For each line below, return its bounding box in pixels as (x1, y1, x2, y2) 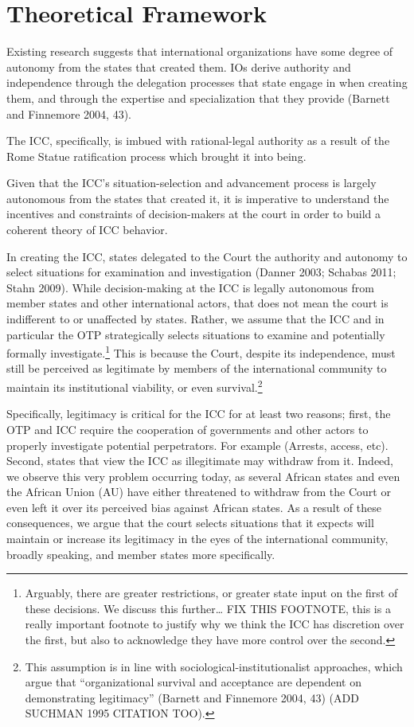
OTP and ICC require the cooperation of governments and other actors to (6, 420, 369, 437)
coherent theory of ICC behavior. (6, 221, 168, 238)
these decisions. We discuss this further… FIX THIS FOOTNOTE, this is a (25, 600, 391, 616)
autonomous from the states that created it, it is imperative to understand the (6, 190, 389, 206)
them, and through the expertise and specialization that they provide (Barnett (6, 89, 390, 106)
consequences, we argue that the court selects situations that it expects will (6, 514, 374, 531)
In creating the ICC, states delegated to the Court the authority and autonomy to (6, 248, 408, 264)
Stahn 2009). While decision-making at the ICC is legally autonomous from (6, 279, 374, 295)
